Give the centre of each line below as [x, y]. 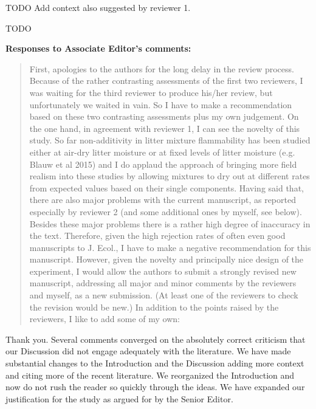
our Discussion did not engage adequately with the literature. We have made [148, 351]
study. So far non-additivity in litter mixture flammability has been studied [170, 140]
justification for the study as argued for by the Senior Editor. [119, 398]
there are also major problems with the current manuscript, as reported [163, 200]
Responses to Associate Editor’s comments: [98, 48]
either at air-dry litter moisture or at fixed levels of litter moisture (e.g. [162, 152]
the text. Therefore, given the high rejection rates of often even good [157, 235]
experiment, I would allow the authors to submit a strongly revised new [163, 271]
